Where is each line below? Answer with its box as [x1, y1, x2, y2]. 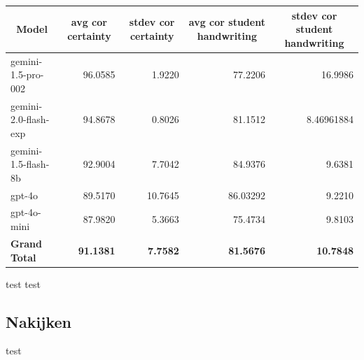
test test [6, 276, 41, 291]
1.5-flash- [10, 157, 50, 171]
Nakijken [6, 310, 72, 332]
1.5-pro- [10, 67, 44, 82]
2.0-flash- [10, 112, 50, 127]
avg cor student [188, 15, 265, 29]
